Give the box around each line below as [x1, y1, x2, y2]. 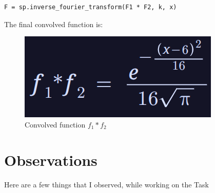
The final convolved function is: [4, 18, 103, 29]
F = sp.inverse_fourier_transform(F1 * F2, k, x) [4, 4, 177, 11]
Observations [4, 149, 97, 170]
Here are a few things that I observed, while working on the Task [4, 179, 209, 189]
